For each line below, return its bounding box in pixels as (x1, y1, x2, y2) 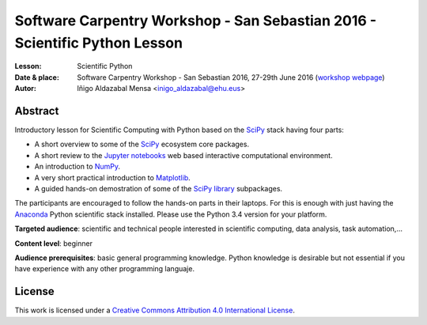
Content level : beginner (14, 238, 93, 248)
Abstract (14, 104, 59, 118)
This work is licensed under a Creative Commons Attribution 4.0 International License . (14, 305, 296, 316)
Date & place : (14, 72, 59, 82)
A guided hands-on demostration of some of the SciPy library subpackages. (34, 183, 283, 193)
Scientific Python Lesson (14, 34, 183, 51)
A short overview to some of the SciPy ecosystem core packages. (34, 139, 249, 149)
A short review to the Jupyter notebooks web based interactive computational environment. (34, 150, 333, 160)
